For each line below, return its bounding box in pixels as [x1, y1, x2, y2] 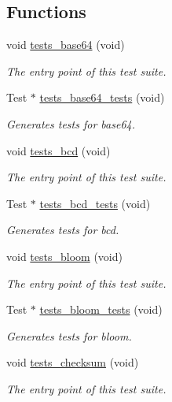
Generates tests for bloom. [6, 327, 132, 344]
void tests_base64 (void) [6, 36, 125, 53]
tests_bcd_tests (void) [39, 195, 151, 211]
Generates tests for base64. [6, 115, 135, 132]
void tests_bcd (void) [6, 142, 111, 158]
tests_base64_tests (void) [39, 89, 165, 106]
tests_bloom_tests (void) [39, 301, 163, 318]
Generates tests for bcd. [6, 221, 119, 238]
